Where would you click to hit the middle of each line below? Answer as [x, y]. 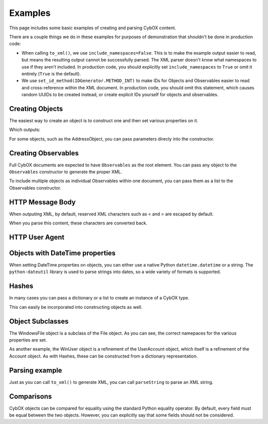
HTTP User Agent [37, 237]
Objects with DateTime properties [63, 253]
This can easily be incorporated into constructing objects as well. [76, 307]
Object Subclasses [39, 321]
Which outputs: [25, 130]
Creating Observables [44, 153]
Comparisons [31, 396]
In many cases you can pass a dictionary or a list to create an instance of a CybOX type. [99, 298]
